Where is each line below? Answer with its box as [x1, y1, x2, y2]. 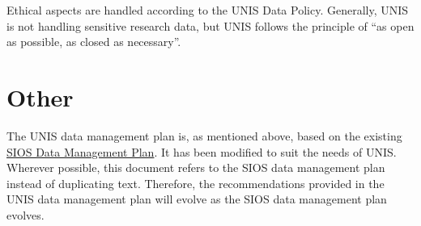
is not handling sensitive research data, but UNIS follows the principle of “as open [6, 17, 415, 34]
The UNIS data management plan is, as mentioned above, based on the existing [6, 127, 402, 144]
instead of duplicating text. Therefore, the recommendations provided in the [6, 174, 385, 191]
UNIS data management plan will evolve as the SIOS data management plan [6, 190, 387, 207]
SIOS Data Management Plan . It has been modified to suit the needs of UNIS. [6, 143, 397, 160]
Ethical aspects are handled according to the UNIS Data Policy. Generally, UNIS [6, 2, 409, 18]
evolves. [6, 206, 45, 223]
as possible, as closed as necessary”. [6, 33, 181, 50]
